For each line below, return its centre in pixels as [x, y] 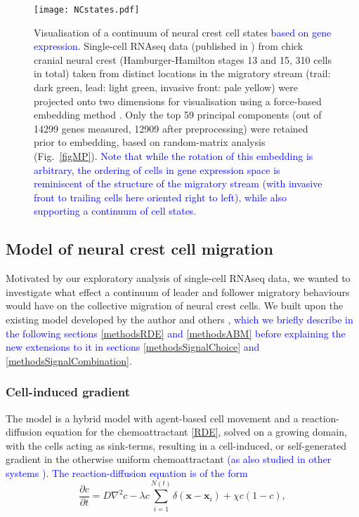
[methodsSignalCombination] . [69, 360]
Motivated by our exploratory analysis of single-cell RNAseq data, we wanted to [178, 278]
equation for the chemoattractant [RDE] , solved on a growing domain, [196, 432]
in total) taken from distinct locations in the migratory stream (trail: [182, 73]
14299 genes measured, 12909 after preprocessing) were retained [171, 128]
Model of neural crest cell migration [139, 249]
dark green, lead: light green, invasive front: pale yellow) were [166, 87]
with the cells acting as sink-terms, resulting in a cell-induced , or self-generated [176, 445]
